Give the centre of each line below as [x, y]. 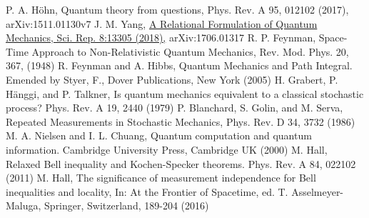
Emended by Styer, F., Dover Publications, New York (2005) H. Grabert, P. [172, 79]
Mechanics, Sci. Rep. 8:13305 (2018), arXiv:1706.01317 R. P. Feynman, [161, 38]
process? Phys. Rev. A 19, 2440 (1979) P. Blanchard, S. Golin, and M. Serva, [175, 108]
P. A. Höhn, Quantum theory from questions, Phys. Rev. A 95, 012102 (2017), [177, 9]
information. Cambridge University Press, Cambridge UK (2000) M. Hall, [167, 149]
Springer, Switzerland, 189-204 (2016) [127, 205]
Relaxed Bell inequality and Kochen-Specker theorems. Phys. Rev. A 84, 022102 [181, 163]
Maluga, [24, 205]
